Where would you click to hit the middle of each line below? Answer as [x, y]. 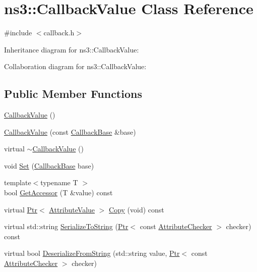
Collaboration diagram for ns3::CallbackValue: [75, 66]
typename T [59, 182]
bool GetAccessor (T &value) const [58, 193]
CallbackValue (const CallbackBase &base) [70, 131]
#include [18, 33]
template [18, 182]
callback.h [59, 33]
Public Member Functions [73, 94]
